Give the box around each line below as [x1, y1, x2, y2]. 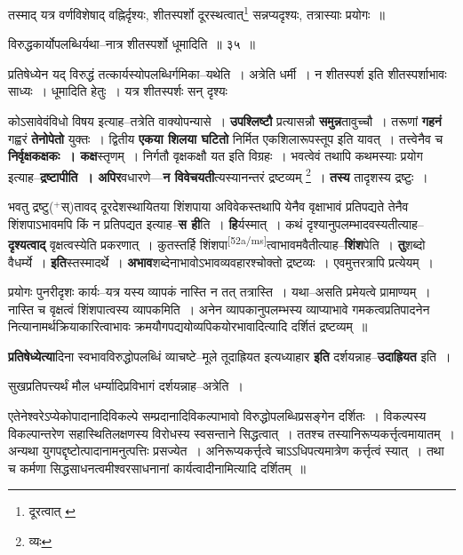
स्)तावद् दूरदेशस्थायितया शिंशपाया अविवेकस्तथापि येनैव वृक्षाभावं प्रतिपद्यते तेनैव [60, 197, 409, 216]
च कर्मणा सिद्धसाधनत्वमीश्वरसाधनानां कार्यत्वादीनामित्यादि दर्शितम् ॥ [8, 458, 307, 477]
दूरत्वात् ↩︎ [28, 502, 76, 520]
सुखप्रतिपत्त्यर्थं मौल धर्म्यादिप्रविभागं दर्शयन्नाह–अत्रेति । [8, 377, 243, 395]
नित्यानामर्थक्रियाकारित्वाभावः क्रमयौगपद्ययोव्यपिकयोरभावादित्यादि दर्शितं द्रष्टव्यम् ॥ [8, 317, 368, 336]
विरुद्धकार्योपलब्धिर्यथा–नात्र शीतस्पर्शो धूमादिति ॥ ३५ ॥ [8, 35, 255, 53]
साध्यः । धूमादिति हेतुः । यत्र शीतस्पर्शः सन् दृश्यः [8, 82, 228, 100]
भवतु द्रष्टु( [8, 197, 54, 216]
